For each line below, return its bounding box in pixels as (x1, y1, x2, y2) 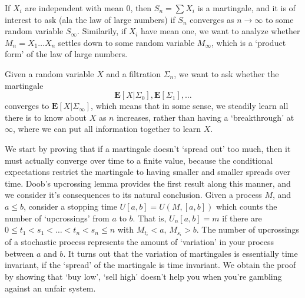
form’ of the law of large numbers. (5, 48, 128, 60)
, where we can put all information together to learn (13, 122, 201, 135)
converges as (190, 13, 234, 25)
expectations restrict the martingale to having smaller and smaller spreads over (5, 165, 290, 178)
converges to (5, 100, 49, 112)
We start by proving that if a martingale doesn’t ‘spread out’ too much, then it (5, 142, 291, 154)
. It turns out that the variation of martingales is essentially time (63, 247, 298, 259)
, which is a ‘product (211, 36, 286, 48)
